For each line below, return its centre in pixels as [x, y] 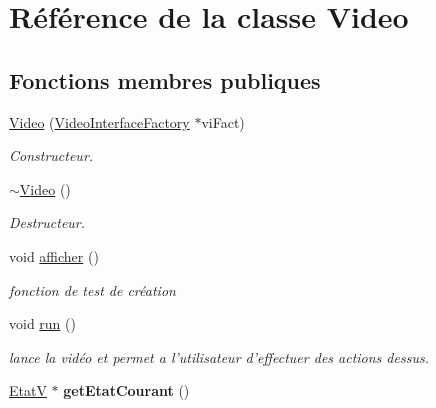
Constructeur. [51, 155]
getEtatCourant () [126, 390]
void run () [42, 323]
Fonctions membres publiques [165, 79]
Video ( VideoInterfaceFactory [99, 121]
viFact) [223, 121]
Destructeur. [47, 222]
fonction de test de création [92, 289]
